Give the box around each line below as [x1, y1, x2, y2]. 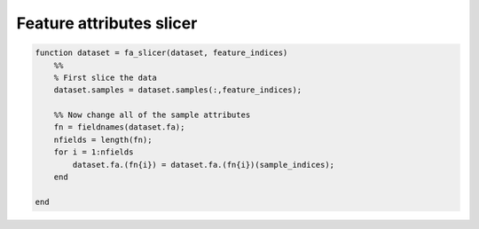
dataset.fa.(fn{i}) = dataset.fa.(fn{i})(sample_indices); [72, 160, 335, 170]
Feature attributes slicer [16, 13, 198, 33]
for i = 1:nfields [53, 147, 134, 157]
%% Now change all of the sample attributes [53, 110, 251, 120]
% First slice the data [53, 72, 157, 83]
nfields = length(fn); [53, 134, 153, 145]
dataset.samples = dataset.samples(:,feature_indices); [53, 85, 302, 95]
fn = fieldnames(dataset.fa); [53, 122, 185, 132]
